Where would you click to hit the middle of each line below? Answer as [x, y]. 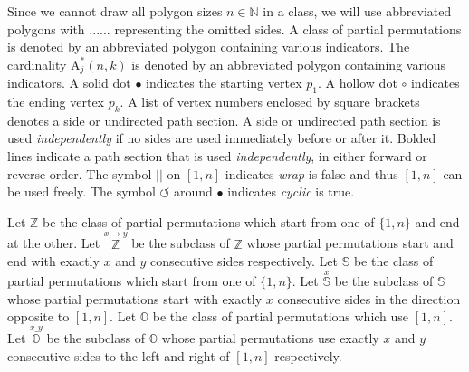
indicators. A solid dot [69, 83]
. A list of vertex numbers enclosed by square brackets [270, 102]
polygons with [46, 29]
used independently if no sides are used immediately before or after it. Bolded [222, 138]
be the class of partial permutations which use [281, 316]
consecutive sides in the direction [369, 298]
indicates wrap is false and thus [311, 173]
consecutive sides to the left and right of [119, 355]
